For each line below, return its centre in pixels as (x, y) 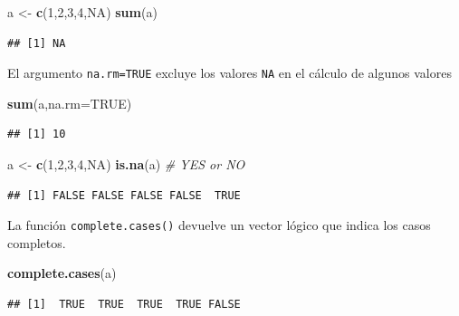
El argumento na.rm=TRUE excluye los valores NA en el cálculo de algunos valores (229, 73)
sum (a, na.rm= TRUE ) (70, 103)
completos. (37, 242)
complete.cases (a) (62, 273)
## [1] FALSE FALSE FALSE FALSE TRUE (124, 195)
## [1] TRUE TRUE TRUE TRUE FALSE (124, 305)
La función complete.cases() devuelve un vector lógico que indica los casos (219, 225)
